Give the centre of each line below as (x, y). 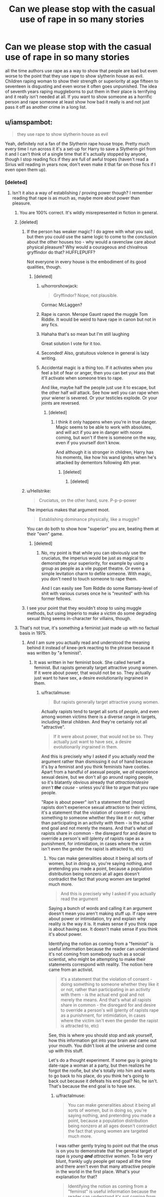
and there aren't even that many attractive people (105, 1166)
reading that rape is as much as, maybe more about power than (76, 198)
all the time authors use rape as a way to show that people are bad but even (81, 71)
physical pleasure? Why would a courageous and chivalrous (87, 247)
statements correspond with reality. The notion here (101, 965)
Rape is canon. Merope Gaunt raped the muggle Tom (94, 314)
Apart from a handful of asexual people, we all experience (100, 772)
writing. (49, 358)
